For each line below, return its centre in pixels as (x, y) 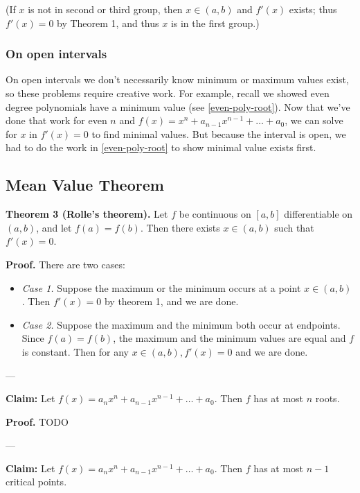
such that (294, 227)
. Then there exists (180, 227)
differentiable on (318, 214)
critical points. (36, 482)
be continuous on (215, 214)
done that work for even (56, 120)
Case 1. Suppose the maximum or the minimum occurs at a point (161, 287)
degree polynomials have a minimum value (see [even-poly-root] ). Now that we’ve (178, 106)
